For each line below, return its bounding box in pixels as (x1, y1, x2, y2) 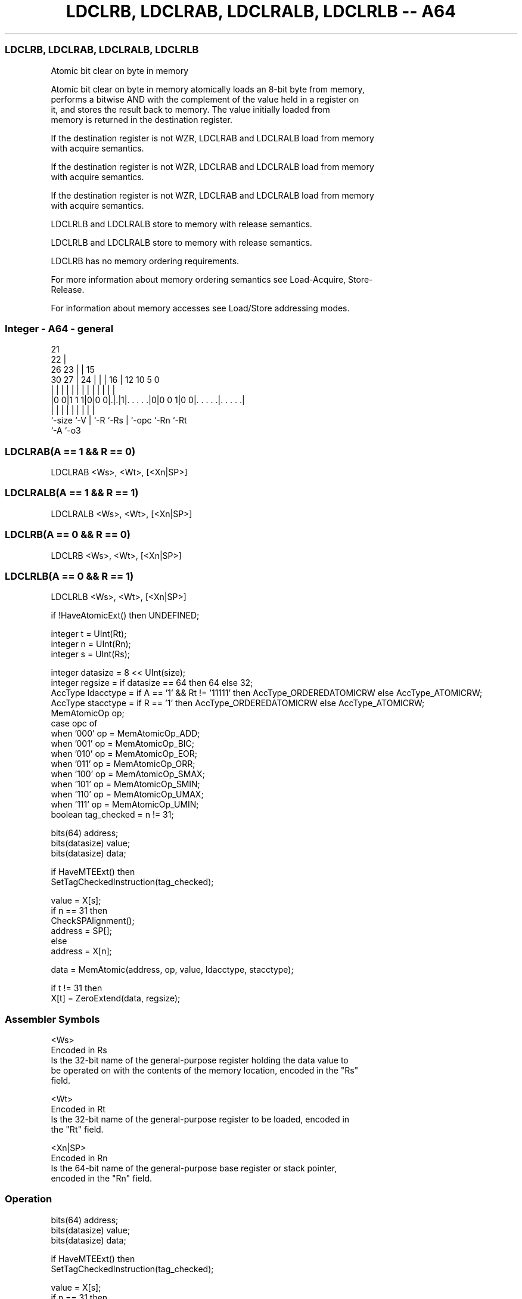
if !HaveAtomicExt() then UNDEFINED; (51, 610, 200, 621)
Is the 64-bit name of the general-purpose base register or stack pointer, (51, 1163, 337, 1173)
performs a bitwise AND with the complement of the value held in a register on (51, 94, 359, 104)
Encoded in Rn (51, 1153, 108, 1163)
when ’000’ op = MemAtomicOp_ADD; (51, 728, 200, 739)
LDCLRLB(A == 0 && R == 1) (5, 570, 134, 582)
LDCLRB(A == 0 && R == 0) (5, 528, 130, 541)
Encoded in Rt (51, 1104, 105, 1114)
